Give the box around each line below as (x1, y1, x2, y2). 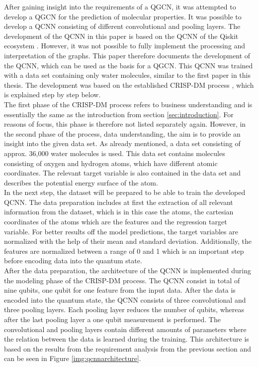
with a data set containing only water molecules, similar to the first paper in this (4, 70, 251, 80)
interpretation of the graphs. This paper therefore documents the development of (4, 50, 251, 60)
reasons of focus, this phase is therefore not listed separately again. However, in (4, 119, 246, 129)
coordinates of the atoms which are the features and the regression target (4, 216, 227, 227)
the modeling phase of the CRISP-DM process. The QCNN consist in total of (4, 275, 240, 285)
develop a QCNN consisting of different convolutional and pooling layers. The (4, 21, 241, 31)
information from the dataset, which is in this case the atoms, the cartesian (4, 206, 234, 217)
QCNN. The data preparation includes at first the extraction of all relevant (4, 196, 233, 207)
